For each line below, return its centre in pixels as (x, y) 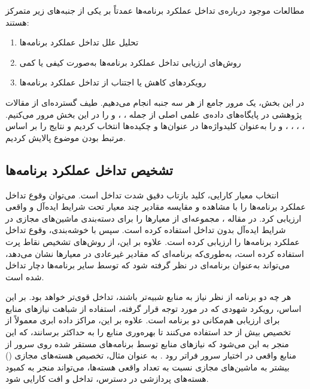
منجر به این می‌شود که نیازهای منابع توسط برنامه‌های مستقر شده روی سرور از (147, 343)
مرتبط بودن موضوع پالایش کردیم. (66, 137)
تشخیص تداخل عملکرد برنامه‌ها (89, 169)
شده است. (25, 276)
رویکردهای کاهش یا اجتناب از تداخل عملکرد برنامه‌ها (113, 82)
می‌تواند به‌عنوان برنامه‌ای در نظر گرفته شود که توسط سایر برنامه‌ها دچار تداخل (148, 265)
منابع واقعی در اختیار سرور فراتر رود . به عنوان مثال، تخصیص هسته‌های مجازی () (151, 355)
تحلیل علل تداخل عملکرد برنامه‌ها (79, 42)
